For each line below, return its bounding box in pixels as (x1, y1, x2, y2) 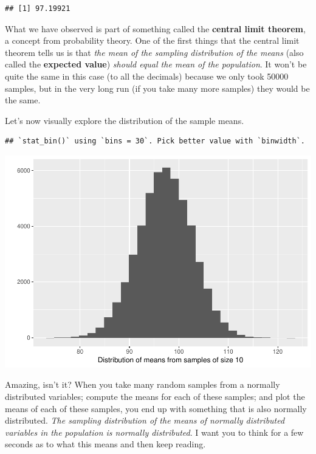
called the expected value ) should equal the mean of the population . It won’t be (5, 58, 307, 71)
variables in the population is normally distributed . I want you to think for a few (5, 425, 304, 438)
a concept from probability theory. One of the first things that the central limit (5, 34, 300, 47)
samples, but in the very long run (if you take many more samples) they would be (5, 81, 310, 94)
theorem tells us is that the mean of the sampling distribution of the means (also (5, 46, 304, 58)
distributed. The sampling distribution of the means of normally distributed (5, 414, 285, 427)
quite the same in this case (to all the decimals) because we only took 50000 (5, 69, 289, 82)
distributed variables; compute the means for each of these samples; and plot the (5, 390, 305, 403)
